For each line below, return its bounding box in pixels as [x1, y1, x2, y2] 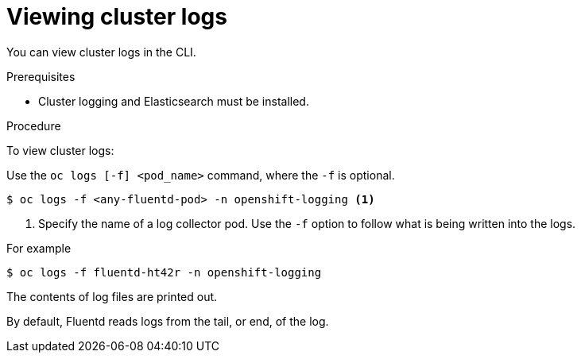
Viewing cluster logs [6, 3, 227, 30]
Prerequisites [6, 69, 76, 83]
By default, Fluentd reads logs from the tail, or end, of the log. [6, 314, 329, 328]
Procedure [6, 118, 61, 133]
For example [6, 241, 72, 255]
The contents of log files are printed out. [6, 289, 218, 303]
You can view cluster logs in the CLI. [6, 44, 196, 59]
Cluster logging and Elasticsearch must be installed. [38, 94, 309, 108]
